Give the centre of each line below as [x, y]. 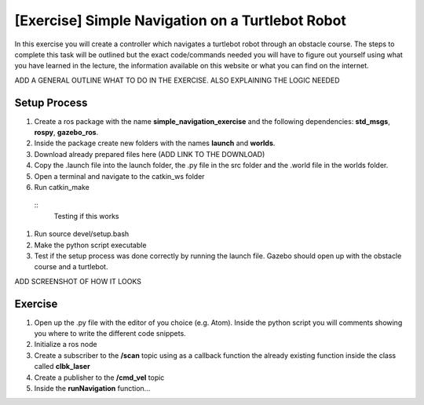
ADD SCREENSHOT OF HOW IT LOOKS [78, 281]
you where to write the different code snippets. [110, 333]
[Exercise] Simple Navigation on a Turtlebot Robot [181, 20]
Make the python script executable [90, 245]
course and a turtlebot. [71, 267]
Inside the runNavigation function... [92, 388]
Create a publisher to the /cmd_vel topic [99, 378]
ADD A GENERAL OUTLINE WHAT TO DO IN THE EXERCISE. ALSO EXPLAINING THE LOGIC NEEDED [177, 80]
